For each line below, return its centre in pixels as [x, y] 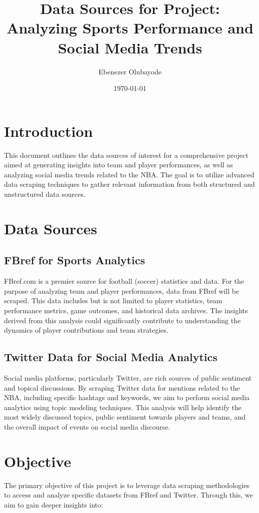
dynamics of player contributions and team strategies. [86, 330]
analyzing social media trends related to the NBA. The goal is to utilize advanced [129, 174]
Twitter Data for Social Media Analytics [111, 357]
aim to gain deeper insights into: [54, 504]
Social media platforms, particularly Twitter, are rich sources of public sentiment [128, 377]
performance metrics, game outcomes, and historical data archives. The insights [126, 310]
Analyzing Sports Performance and [130, 28]
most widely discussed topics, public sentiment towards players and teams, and [125, 417]
